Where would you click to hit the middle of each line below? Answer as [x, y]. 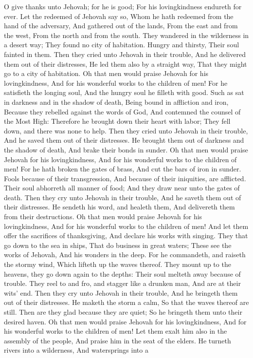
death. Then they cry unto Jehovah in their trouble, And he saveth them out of [123, 197]
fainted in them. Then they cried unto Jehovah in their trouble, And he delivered [125, 54]
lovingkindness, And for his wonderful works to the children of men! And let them [126, 226]
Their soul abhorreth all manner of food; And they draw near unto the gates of [122, 188]
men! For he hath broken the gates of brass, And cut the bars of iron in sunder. [123, 169]
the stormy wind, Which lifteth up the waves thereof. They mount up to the [117, 264]
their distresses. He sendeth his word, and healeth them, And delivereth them [119, 207]
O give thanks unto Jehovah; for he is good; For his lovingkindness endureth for [123, 6]
